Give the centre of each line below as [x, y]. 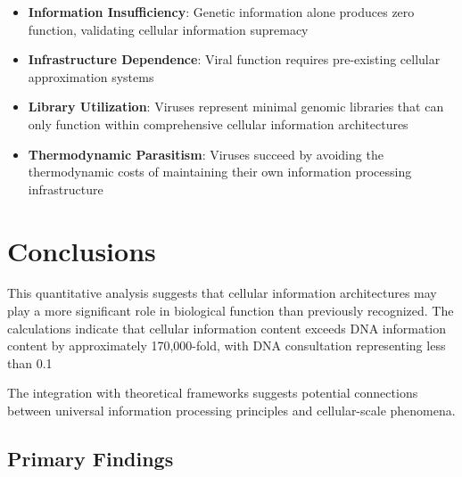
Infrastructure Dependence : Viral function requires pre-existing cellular [234, 59]
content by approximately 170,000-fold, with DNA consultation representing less [227, 345]
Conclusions [82, 250]
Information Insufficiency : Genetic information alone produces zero [221, 12]
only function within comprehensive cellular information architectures [218, 123]
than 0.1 [30, 362]
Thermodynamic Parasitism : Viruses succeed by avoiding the [206, 154]
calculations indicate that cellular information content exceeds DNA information [227, 328]
